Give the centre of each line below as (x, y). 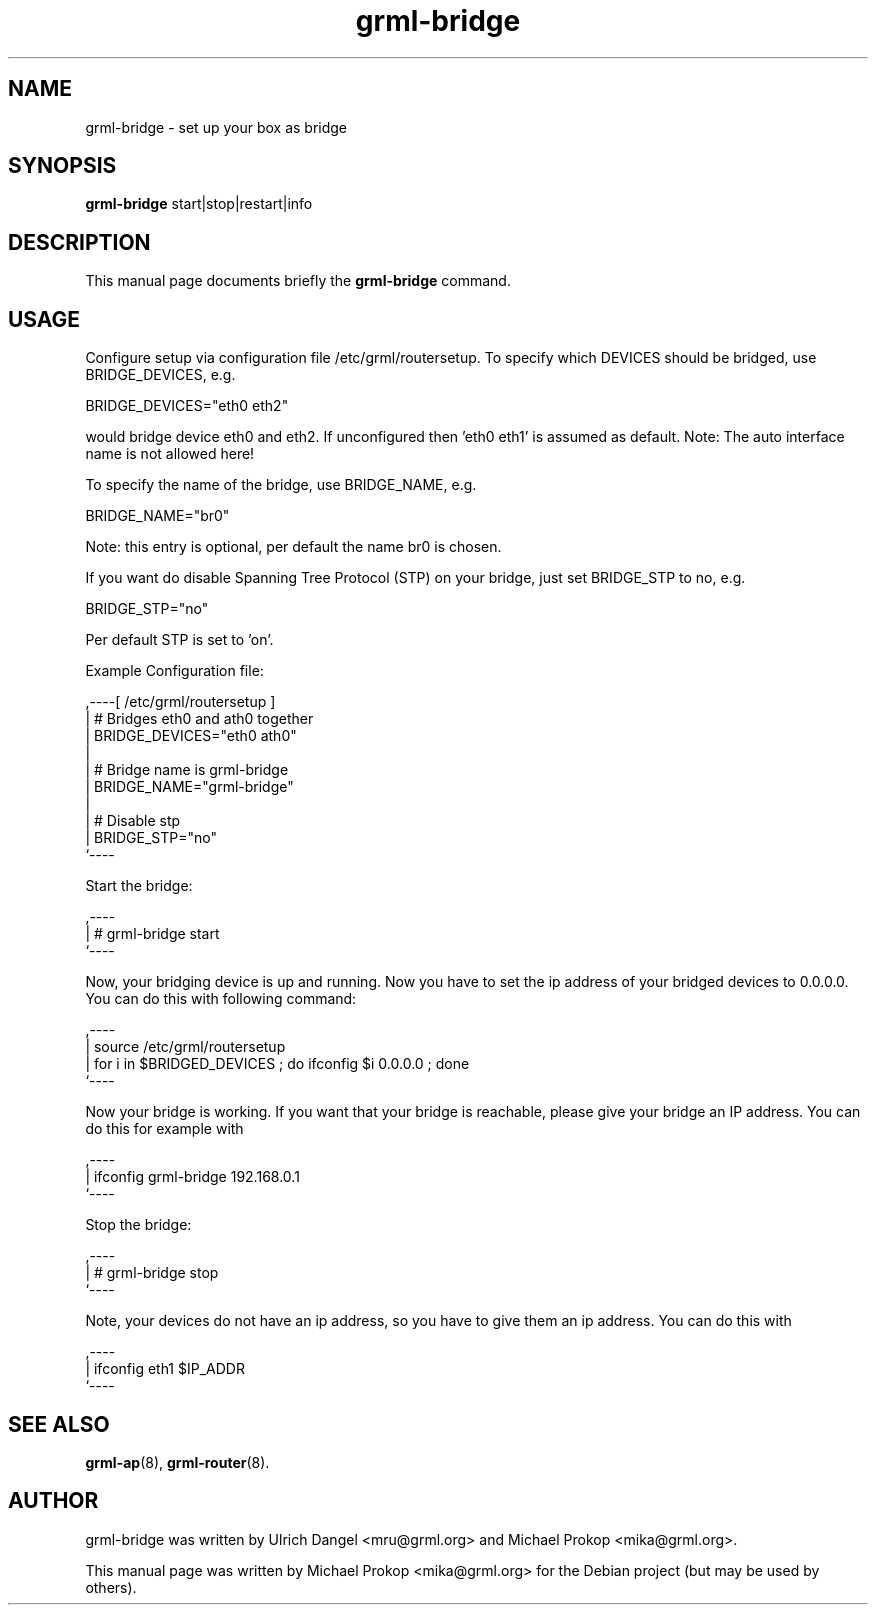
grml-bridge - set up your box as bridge (216, 127)
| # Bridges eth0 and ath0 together (199, 719)
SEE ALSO (59, 1424)
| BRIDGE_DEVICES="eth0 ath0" (191, 736)
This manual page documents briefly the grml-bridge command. (298, 281)
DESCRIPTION (79, 242)
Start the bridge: (139, 886)
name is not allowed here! (170, 454)
